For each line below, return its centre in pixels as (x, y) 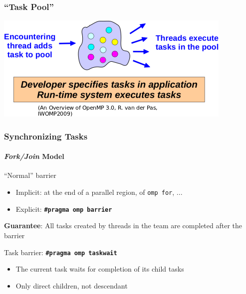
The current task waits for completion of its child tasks (100, 269)
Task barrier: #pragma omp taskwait (61, 252)
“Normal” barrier (30, 175)
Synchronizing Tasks (46, 136)
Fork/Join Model (34, 156)
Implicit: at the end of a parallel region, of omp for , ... (99, 192)
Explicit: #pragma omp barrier (64, 209)
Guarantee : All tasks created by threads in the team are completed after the (123, 225)
